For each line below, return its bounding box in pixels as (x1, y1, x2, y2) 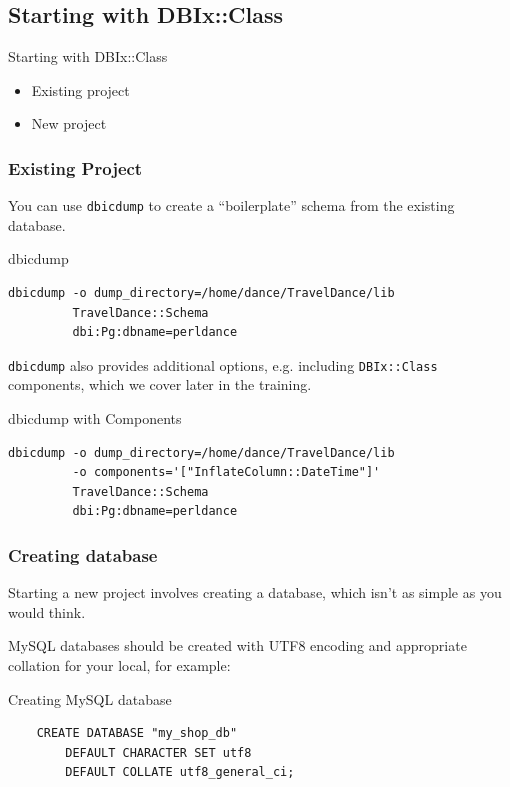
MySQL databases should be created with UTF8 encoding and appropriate (8, 635, 467, 656)
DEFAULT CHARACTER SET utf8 (65, 745, 252, 760)
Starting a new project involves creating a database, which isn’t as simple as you (8, 582, 502, 603)
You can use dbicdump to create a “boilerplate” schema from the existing (8, 195, 455, 216)
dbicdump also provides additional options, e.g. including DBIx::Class (8, 354, 438, 375)
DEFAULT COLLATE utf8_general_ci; (65, 765, 295, 780)
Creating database (8, 542, 158, 567)
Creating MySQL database (8, 688, 172, 709)
